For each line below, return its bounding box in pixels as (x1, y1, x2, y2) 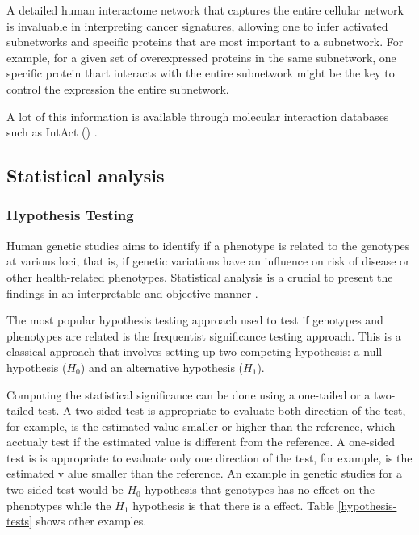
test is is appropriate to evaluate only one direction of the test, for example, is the (6, 449, 413, 466)
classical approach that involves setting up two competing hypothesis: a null (6, 343, 383, 360)
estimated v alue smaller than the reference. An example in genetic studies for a (6, 465, 403, 482)
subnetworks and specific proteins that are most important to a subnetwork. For (6, 33, 404, 50)
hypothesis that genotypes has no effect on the (145, 481, 375, 498)
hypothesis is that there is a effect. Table (132, 496, 334, 513)
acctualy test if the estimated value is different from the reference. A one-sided (6, 433, 396, 450)
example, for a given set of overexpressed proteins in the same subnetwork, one (6, 48, 396, 65)
